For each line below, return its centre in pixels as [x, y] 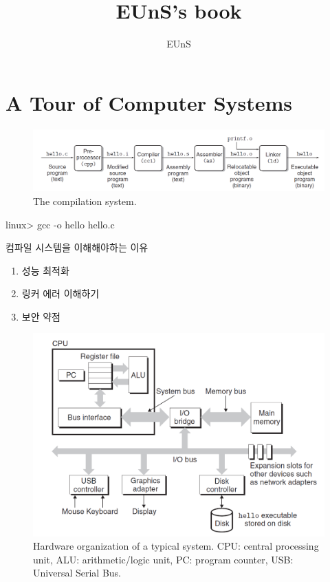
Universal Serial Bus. [77, 573]
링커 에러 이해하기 [60, 293]
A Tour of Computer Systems [149, 102]
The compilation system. [85, 201]
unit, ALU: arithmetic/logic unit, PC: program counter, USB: [163, 559]
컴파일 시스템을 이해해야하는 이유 [77, 247]
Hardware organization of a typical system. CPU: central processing [176, 546]
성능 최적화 [45, 270]
